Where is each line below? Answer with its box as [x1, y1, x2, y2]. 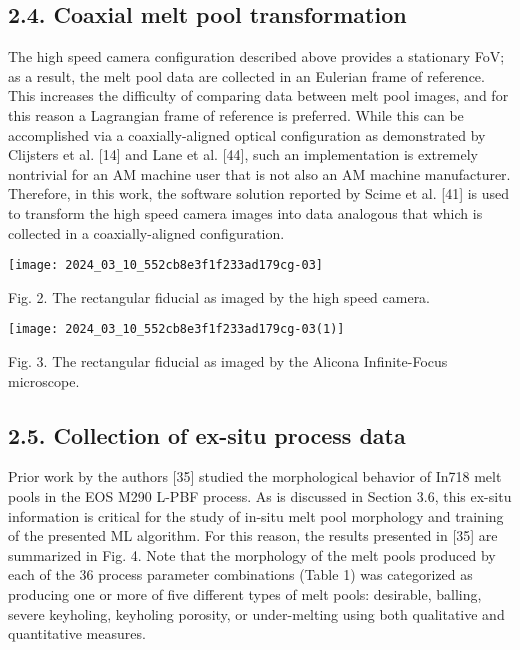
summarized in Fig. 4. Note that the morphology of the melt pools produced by [8, 544, 496, 565]
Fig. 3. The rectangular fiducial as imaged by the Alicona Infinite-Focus [8, 351, 448, 372]
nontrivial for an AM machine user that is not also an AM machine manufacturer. [8, 163, 511, 184]
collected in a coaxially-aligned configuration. [8, 222, 285, 243]
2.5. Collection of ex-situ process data [8, 419, 406, 450]
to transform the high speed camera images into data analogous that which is [8, 202, 483, 223]
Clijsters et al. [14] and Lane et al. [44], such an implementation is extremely [8, 144, 478, 165]
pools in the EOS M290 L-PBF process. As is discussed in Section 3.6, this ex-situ [8, 486, 512, 507]
